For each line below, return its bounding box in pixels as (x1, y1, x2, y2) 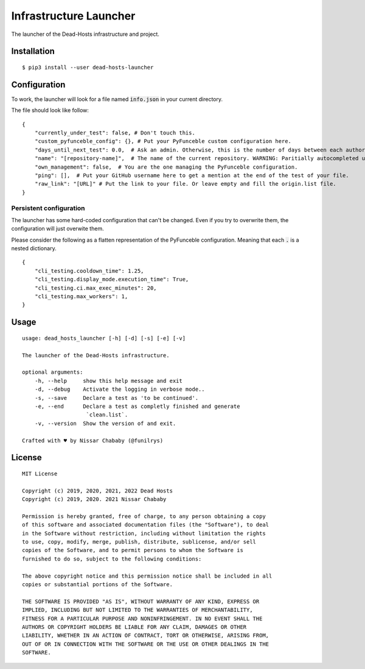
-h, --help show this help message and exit (34, 377, 182, 384)
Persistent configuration (11, 204, 85, 212)
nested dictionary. (11, 245, 57, 252)
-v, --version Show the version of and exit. (34, 420, 176, 427)
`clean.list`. (86, 412, 128, 418)
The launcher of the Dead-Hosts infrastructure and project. (11, 30, 159, 38)
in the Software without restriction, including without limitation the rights (22, 530, 266, 537)
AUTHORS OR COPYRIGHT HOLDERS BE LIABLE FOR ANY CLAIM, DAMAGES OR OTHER (22, 623, 247, 630)
